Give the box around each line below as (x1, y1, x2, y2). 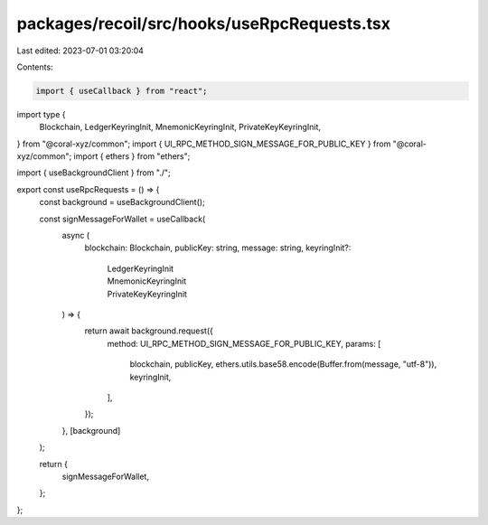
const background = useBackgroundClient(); (39, 197, 205, 208)
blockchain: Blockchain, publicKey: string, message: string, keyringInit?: (84, 242, 352, 253)
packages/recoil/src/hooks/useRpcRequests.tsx (16, 14, 391, 33)
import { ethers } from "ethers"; (73, 151, 191, 162)
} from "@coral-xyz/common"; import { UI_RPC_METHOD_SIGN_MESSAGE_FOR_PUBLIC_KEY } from (16, 138, 391, 149)
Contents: (16, 61, 53, 72)
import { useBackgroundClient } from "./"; (16, 167, 171, 178)
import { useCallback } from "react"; (35, 86, 208, 96)
